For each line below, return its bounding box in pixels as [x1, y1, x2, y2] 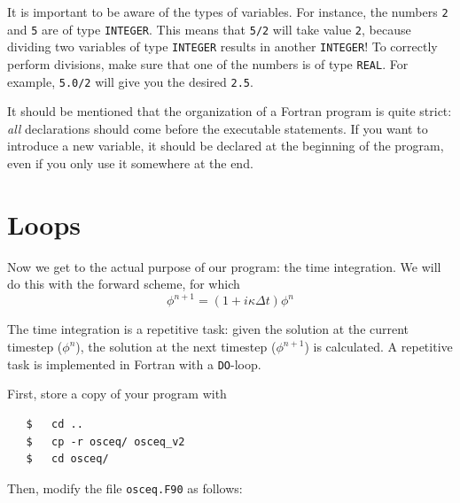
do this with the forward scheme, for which [7, 275, 240, 293]
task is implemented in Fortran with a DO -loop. [7, 354, 261, 373]
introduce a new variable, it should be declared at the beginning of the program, [7, 136, 444, 155]
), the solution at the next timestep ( [75, 337, 277, 356]
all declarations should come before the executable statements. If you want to [7, 119, 428, 137]
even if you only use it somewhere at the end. [7, 154, 253, 173]
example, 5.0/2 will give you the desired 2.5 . [7, 72, 253, 90]
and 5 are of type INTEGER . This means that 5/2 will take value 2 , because [7, 19, 411, 38]
